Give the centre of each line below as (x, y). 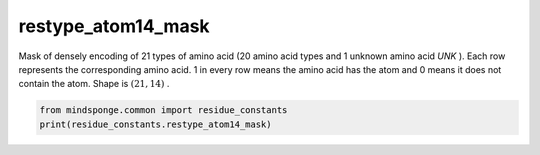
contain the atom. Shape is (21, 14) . (94, 84)
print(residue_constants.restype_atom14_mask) (155, 124)
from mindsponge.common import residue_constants (163, 110)
